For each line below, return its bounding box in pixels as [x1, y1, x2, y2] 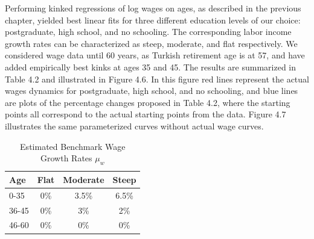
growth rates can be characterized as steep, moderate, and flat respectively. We [5, 37, 298, 49]
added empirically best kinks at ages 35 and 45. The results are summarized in [5, 60, 296, 73]
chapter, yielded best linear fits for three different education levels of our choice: [5, 13, 301, 26]
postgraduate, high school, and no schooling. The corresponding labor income [5, 25, 292, 38]
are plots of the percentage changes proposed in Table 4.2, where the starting [5, 96, 290, 108]
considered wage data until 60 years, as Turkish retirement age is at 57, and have [5, 49, 305, 61]
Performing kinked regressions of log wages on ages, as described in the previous [5, 2, 301, 14]
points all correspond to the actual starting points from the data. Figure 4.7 [5, 108, 286, 120]
